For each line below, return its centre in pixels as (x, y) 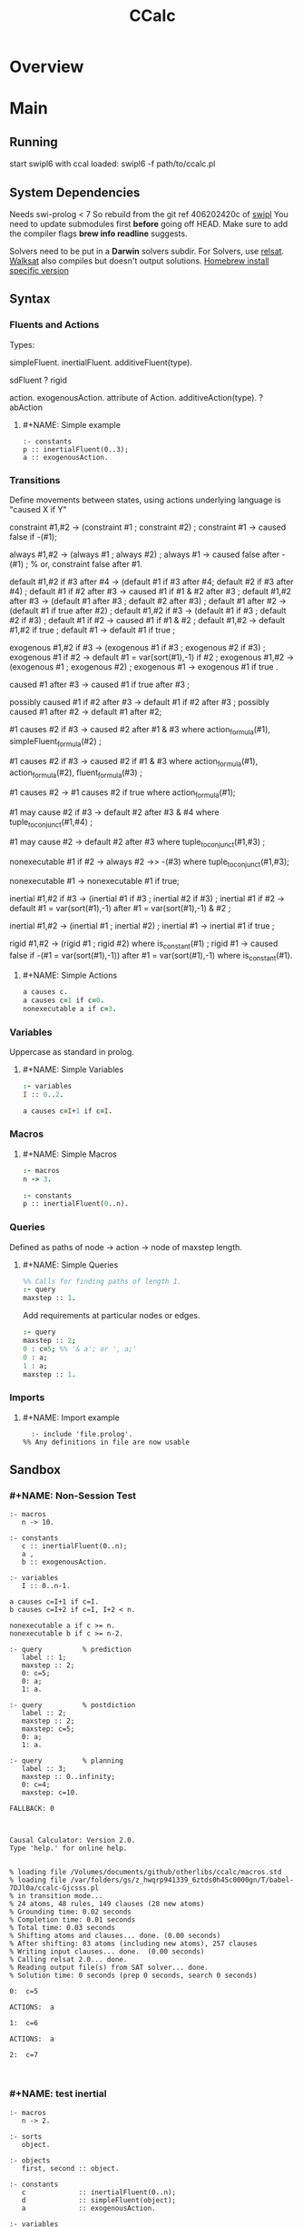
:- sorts (26, 2136)
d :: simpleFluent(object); (99, 2200)
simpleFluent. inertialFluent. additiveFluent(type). (101, 362)
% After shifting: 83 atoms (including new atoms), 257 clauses (133, 1944)
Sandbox (35, 1470)
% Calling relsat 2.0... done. (68, 1960)
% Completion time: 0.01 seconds (73, 1920)
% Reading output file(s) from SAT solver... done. (109, 1968)
